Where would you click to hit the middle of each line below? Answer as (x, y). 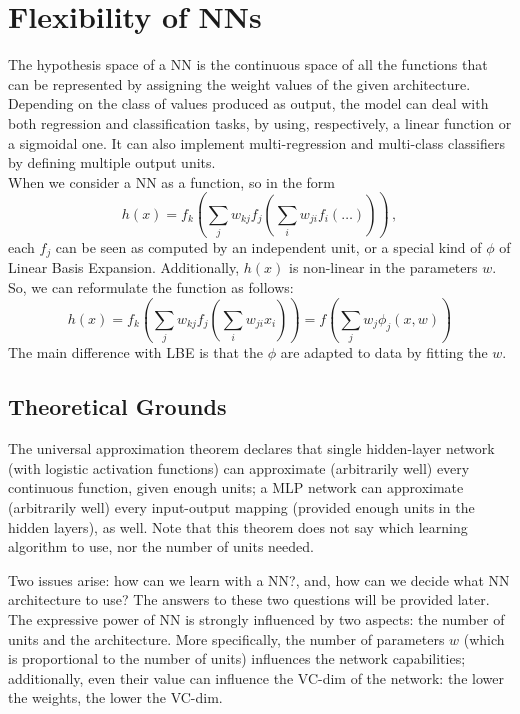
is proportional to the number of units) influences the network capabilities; (237, 658)
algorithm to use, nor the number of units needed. (161, 546)
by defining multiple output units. (112, 162)
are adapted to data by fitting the (384, 352)
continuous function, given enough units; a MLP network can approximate (236, 487)
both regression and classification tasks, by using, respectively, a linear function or (260, 122)
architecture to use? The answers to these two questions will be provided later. (249, 599)
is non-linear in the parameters (383, 267)
